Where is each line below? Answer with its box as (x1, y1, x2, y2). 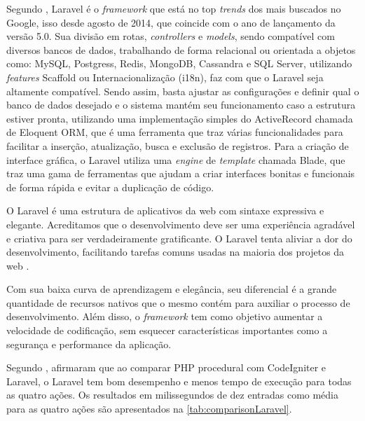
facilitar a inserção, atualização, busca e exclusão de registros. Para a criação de (6, 138, 349, 153)
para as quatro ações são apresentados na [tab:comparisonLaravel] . (6, 401, 292, 416)
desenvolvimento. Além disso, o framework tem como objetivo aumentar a (6, 309, 323, 324)
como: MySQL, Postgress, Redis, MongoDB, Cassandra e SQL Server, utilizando (6, 56, 352, 71)
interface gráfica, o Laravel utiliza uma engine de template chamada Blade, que (6, 152, 345, 167)
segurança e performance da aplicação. (6, 336, 172, 351)
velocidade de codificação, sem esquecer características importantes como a (6, 323, 328, 338)
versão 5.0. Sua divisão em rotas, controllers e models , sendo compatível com (6, 29, 335, 43)
